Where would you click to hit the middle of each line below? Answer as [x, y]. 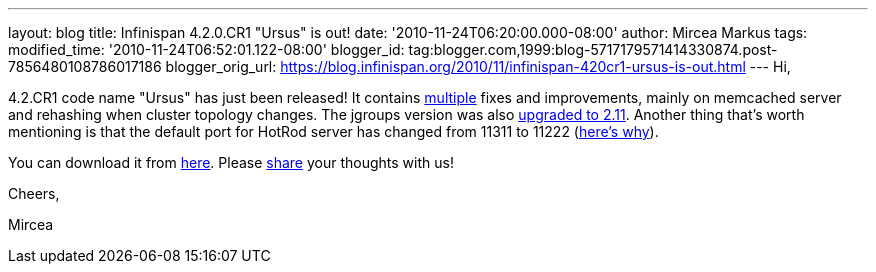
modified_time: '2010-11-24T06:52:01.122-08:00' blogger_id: [206, 49]
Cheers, [34, 193]
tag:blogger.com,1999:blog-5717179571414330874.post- [593, 49]
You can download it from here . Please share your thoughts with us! [231, 162]
